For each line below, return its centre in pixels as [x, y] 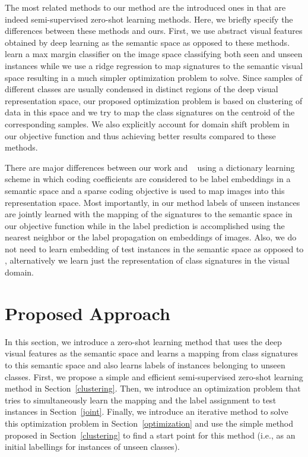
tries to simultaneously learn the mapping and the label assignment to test [141, 400]
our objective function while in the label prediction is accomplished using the [145, 225]
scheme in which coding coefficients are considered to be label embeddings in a [148, 179]
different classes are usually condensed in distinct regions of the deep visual [142, 89]
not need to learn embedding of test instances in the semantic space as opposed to [154, 248]
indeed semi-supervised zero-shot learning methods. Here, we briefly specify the [149, 19]
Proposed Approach [88, 313]
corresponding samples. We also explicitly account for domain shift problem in [147, 123]
